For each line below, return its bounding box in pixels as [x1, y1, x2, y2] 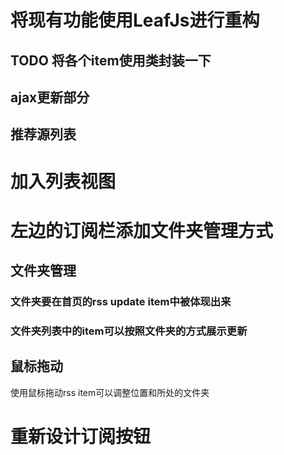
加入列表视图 [10, 170, 117, 193]
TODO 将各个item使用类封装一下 [10, 52, 212, 69]
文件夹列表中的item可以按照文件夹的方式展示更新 [10, 324, 248, 338]
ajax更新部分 [10, 89, 90, 106]
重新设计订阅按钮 [10, 425, 152, 448]
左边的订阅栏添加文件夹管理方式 [10, 219, 274, 242]
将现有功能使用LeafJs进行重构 [10, 9, 260, 32]
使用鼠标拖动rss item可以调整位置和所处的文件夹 [10, 386, 210, 398]
